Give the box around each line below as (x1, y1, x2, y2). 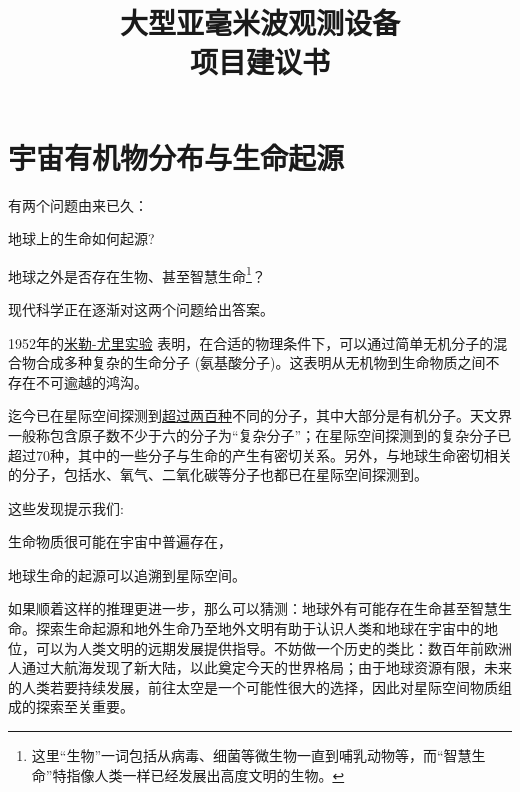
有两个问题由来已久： (8, 194, 148, 215)
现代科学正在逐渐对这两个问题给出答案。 (8, 298, 274, 319)
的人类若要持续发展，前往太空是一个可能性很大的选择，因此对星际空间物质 (8, 676, 498, 697)
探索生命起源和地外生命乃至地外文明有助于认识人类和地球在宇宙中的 (35, 618, 484, 639)
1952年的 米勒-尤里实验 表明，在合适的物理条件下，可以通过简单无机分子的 (8, 332, 494, 353)
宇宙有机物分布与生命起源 (8, 136, 345, 177)
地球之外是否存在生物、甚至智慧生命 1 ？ (8, 262, 266, 286)
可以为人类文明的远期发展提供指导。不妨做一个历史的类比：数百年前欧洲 (35, 637, 512, 658)
